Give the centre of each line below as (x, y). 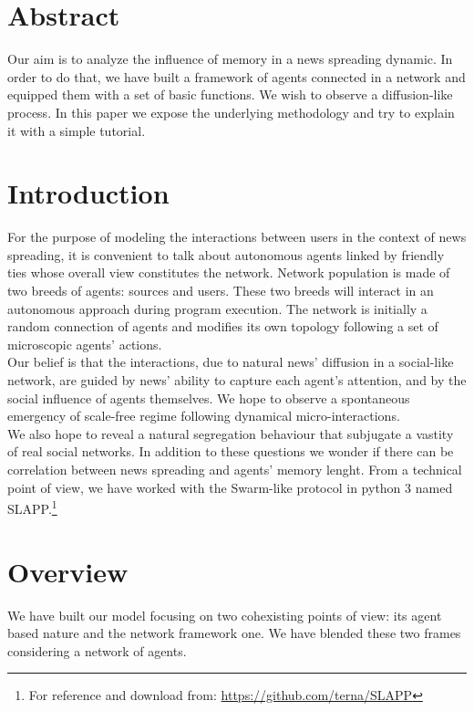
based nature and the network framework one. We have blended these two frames (234, 633)
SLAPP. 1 (32, 507)
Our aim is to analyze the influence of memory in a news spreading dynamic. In (230, 59)
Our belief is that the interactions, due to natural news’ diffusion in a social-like (231, 362)
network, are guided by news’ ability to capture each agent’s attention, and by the (237, 379)
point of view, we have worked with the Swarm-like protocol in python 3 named (230, 487)
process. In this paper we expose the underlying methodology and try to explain (231, 112)
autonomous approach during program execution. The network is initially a (217, 308)
